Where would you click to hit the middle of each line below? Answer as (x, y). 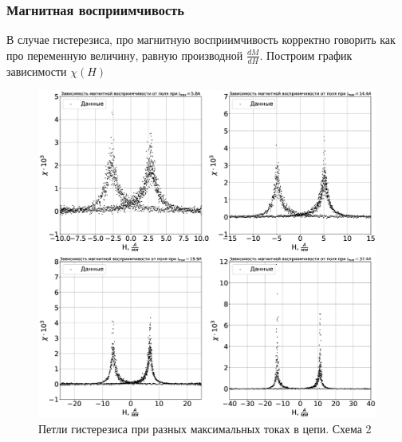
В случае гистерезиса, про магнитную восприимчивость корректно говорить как (201, 39)
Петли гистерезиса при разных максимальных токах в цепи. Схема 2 (205, 429)
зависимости (37, 71)
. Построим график (306, 55)
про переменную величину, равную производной (125, 55)
